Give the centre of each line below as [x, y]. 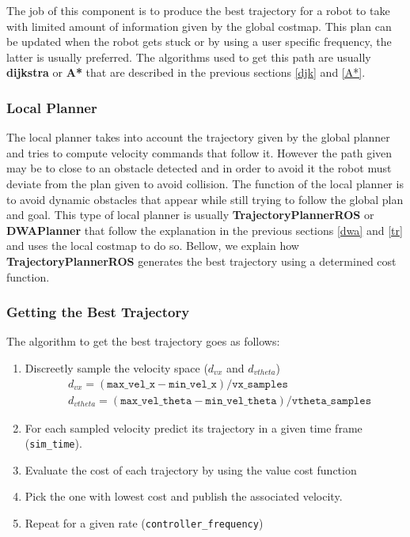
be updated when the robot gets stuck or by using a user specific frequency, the [199, 42]
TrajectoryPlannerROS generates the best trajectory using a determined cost [201, 261]
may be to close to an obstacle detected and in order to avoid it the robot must [199, 168]
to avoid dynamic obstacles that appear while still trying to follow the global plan [205, 199]
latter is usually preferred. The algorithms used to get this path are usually [189, 57]
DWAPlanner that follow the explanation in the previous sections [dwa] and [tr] [205, 230]
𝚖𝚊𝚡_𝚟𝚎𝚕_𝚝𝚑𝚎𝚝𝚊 [156, 401]
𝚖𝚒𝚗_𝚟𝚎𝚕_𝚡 [193, 384]
